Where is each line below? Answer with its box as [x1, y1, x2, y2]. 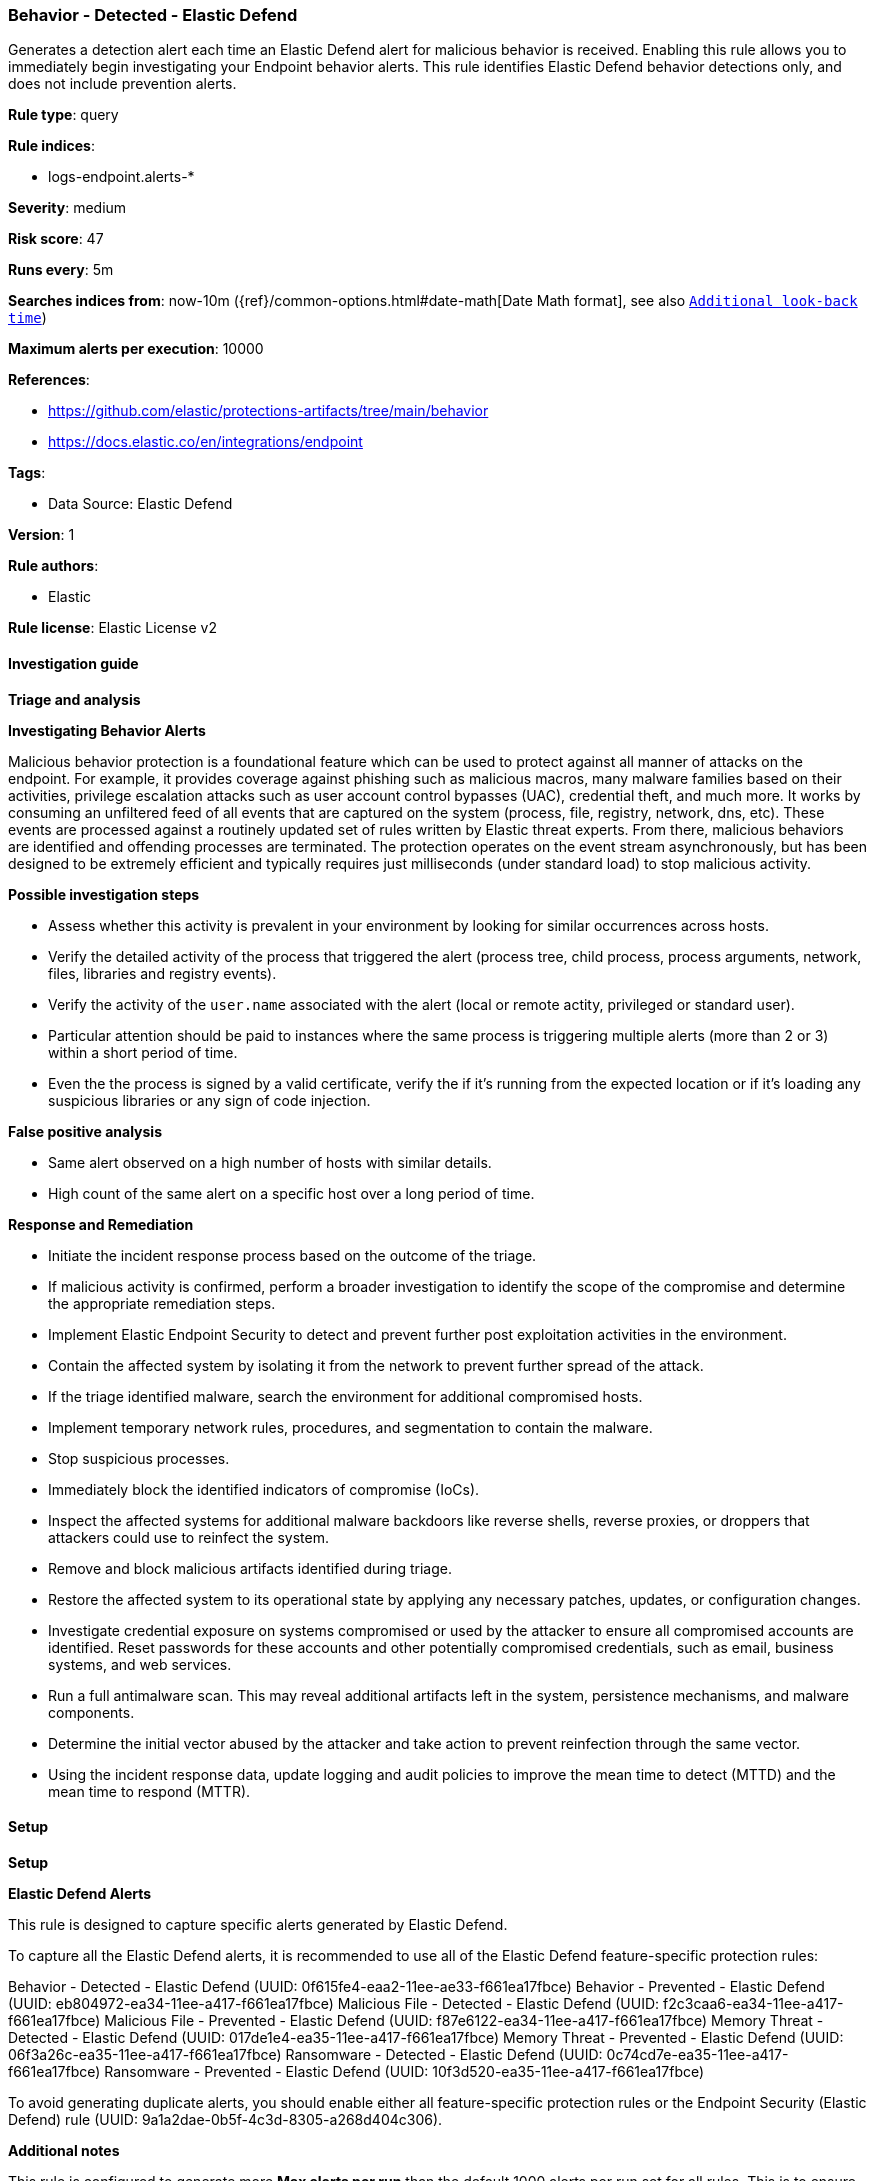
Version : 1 [8, 526, 75, 544]
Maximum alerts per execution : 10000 [8, 340, 264, 358]
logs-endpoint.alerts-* [48, 168, 195, 186]
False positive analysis [8, 1122, 162, 1140]
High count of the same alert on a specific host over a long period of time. [48, 1184, 535, 1202]
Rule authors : [8, 557, 99, 575]
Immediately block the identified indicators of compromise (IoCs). [48, 1480, 480, 1498]
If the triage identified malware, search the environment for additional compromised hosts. [48, 1387, 643, 1405]
